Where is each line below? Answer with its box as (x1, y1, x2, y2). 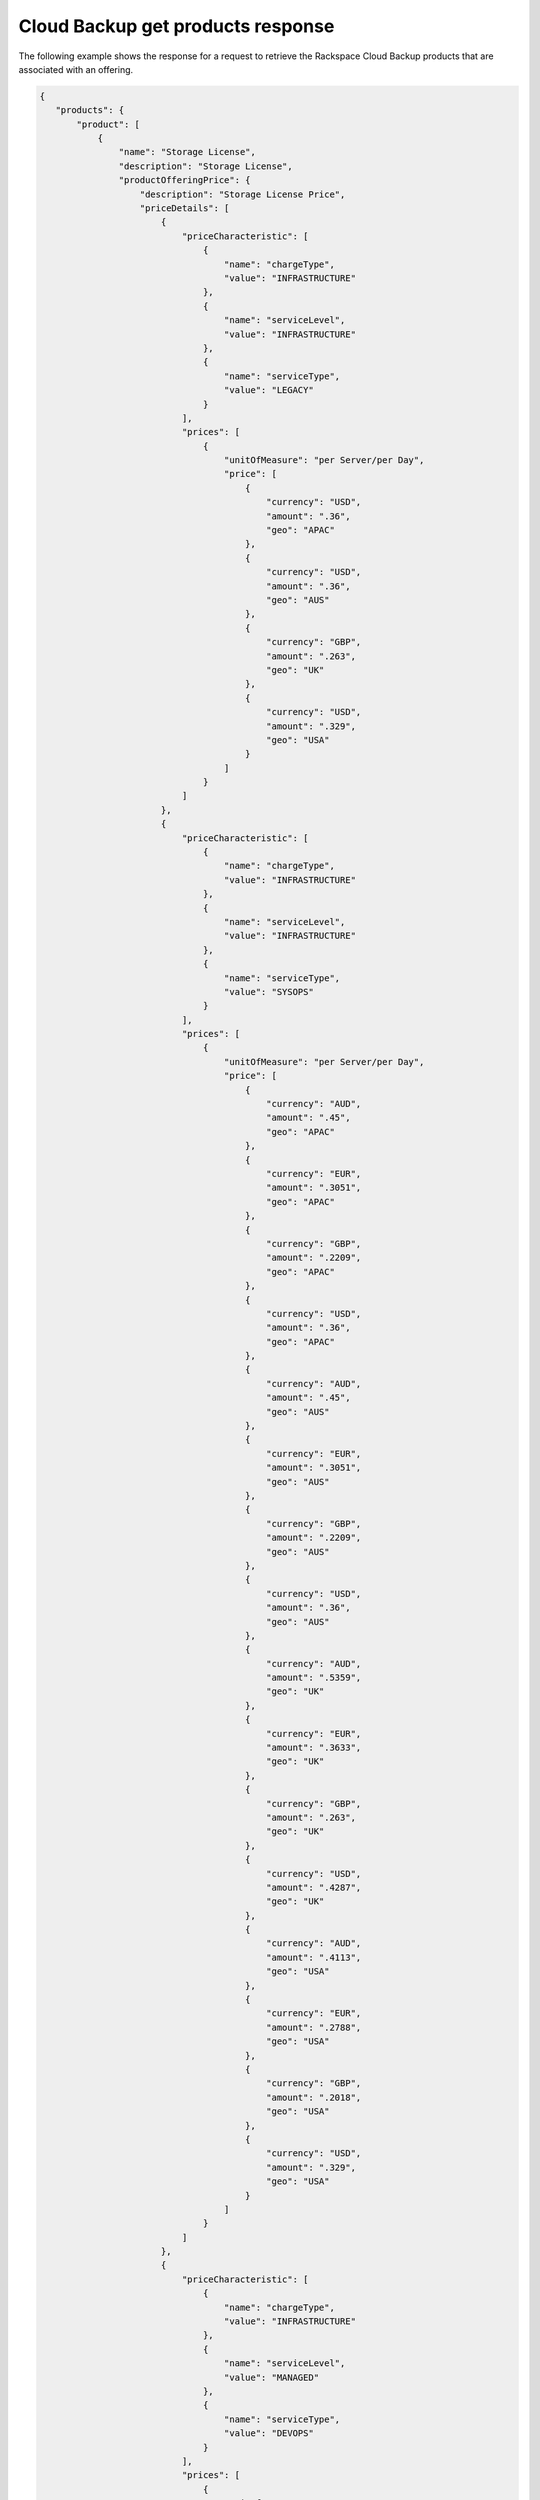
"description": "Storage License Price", (139, 188, 346, 200)
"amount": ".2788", (266, 2021, 362, 2033)
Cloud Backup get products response (18, 15, 335, 37)
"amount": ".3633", (266, 1742, 362, 1754)
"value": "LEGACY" (223, 385, 314, 396)
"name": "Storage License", (118, 146, 257, 158)
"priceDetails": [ (139, 203, 230, 214)
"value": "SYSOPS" (223, 986, 314, 997)
